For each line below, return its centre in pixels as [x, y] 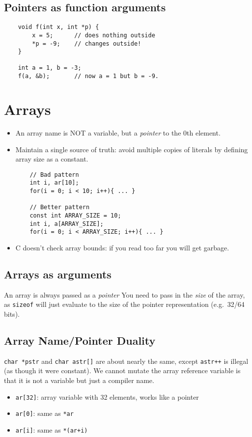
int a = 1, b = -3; [50, 68]
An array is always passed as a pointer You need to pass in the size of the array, [125, 294]
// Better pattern [60, 207]
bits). [12, 314]
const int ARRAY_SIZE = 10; [75, 215]
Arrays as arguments [58, 274]
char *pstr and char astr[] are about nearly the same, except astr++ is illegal [126, 361]
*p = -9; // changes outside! [87, 43]
